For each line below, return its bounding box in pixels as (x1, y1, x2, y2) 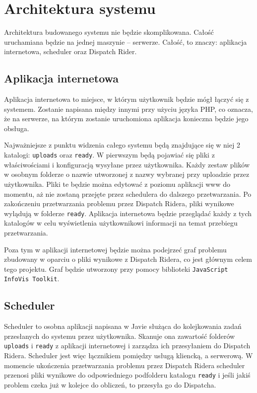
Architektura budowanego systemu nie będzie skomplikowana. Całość (4, 27, 214, 37)
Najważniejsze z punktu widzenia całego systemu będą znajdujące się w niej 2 (4, 140, 240, 150)
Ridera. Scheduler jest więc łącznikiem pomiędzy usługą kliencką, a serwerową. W (4, 350, 253, 361)
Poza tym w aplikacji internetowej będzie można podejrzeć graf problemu (4, 244, 227, 254)
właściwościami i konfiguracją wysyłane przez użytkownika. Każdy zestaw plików (4, 159, 250, 169)
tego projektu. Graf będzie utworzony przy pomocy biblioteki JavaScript (4, 263, 228, 274)
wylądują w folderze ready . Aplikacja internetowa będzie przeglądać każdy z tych (4, 208, 252, 218)
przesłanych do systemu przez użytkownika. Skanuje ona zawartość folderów (4, 330, 235, 341)
